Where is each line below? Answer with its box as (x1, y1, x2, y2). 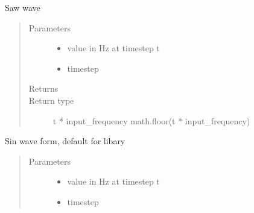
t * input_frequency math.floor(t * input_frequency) (52, 114, 250, 127)
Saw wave (5, 1, 40, 13)
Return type (28, 94, 74, 106)
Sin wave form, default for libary (5, 135, 125, 147)
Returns (28, 82, 59, 95)
